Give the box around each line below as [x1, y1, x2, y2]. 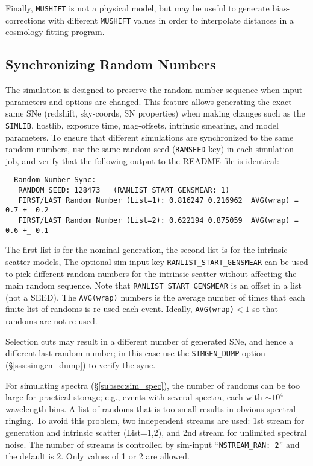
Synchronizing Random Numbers [5, 55, 216, 74]
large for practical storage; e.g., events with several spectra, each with [5, 391, 262, 403]
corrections [5, 13, 46, 26]
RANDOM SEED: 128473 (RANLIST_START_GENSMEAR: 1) [18, 186, 230, 195]
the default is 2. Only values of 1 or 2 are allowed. [5, 450, 190, 462]
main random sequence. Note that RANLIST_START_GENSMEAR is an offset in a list [5, 279, 302, 292]
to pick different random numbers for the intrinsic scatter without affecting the [5, 267, 297, 279]
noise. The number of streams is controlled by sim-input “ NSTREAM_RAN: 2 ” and [5, 438, 300, 450]
